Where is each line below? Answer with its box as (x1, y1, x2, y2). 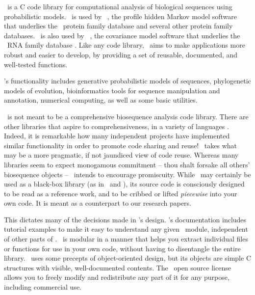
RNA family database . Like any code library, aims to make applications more (7, 40, 245, 50)
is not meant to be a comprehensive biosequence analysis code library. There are (7, 111, 249, 121)
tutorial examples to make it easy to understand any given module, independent (4, 224, 248, 234)
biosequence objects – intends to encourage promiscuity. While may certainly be (4, 169, 251, 179)
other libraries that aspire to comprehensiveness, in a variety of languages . (4, 121, 229, 131)
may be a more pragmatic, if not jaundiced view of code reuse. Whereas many (4, 150, 239, 160)
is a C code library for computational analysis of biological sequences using (7, 1, 232, 11)
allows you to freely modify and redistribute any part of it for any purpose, (4, 272, 229, 282)
